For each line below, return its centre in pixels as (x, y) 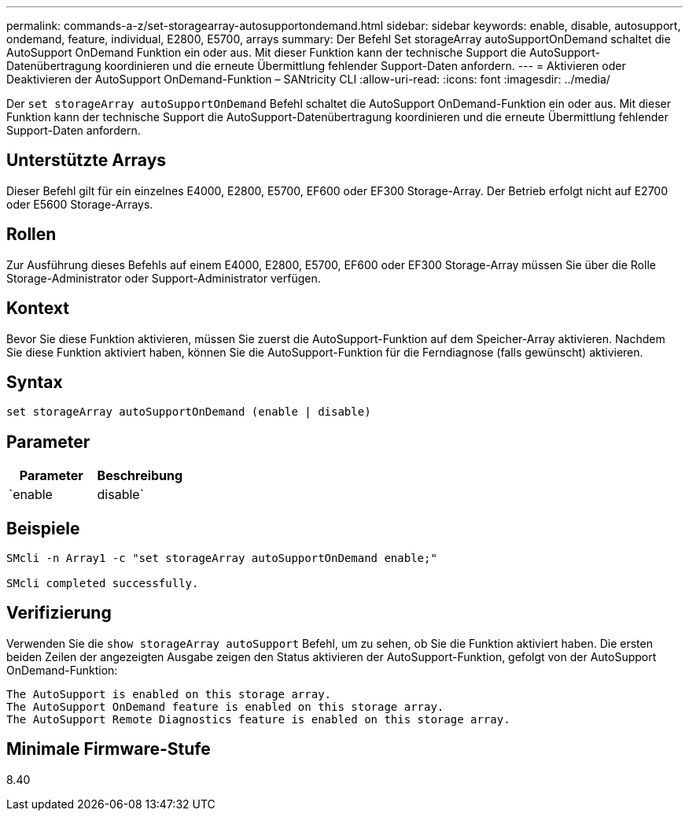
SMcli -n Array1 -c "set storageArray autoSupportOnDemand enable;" (222, 558)
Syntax (35, 382)
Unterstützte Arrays (87, 161)
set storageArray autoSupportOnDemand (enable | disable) (189, 412)
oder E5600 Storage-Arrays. (80, 204)
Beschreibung (140, 476)
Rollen (31, 235)
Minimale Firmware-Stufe (109, 749)
